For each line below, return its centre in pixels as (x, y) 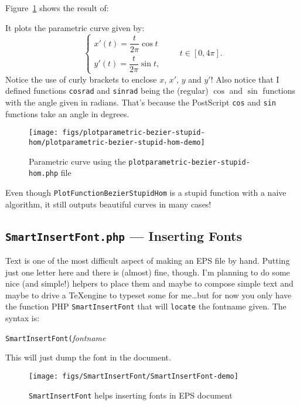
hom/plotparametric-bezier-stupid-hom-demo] (117, 143)
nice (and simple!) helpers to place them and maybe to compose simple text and (149, 283)
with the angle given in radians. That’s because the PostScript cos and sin (141, 102)
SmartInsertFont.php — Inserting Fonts (124, 235)
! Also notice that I (245, 79)
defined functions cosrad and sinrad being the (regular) (107, 91)
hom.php (44, 174)
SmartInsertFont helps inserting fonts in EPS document (131, 395)
